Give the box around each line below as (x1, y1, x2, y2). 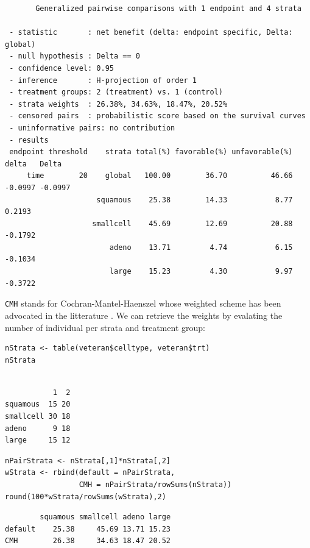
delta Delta (5, 159, 62, 168)
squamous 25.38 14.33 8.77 (96, 195, 293, 204)
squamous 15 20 (5, 400, 71, 409)
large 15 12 (5, 436, 71, 445)
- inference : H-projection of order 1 (9, 76, 197, 85)
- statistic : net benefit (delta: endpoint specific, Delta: (9, 28, 293, 37)
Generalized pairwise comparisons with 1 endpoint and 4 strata (35, 4, 301, 13)
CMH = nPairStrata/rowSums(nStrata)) (79, 480, 232, 489)
